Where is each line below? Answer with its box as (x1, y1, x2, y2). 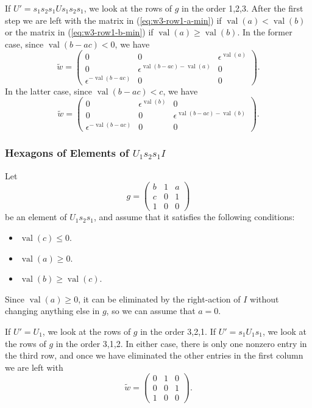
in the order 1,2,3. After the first (182, 2, 303, 14)
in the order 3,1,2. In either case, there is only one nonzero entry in (55, 337, 307, 349)
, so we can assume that (106, 304, 196, 317)
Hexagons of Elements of (5, 145, 129, 160)
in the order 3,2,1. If (140, 324, 216, 337)
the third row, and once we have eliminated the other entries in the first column (5, 349, 303, 362)
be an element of (5, 210, 67, 223)
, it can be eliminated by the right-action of (78, 292, 241, 305)
